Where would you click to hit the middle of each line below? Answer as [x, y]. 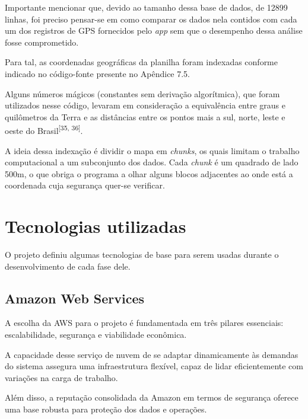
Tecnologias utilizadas [96, 226]
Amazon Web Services [75, 298]
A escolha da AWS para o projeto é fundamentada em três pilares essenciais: [144, 323]
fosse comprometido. [42, 42]
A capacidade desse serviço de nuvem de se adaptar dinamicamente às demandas [152, 354]
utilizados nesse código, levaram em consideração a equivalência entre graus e [145, 105]
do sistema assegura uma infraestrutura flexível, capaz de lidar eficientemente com [154, 366]
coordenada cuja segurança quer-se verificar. [85, 185]
